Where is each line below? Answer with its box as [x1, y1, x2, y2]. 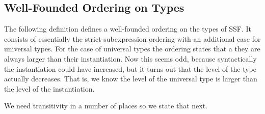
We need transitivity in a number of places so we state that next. [4, 100, 207, 111]
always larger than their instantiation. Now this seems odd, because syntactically [4, 53, 257, 64]
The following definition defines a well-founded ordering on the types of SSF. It [4, 23, 252, 34]
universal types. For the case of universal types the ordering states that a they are [4, 43, 260, 54]
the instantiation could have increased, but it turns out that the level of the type [4, 63, 256, 74]
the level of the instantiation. [4, 83, 95, 94]
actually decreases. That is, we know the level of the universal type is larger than [4, 73, 257, 84]
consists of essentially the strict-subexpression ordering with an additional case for [4, 33, 261, 44]
